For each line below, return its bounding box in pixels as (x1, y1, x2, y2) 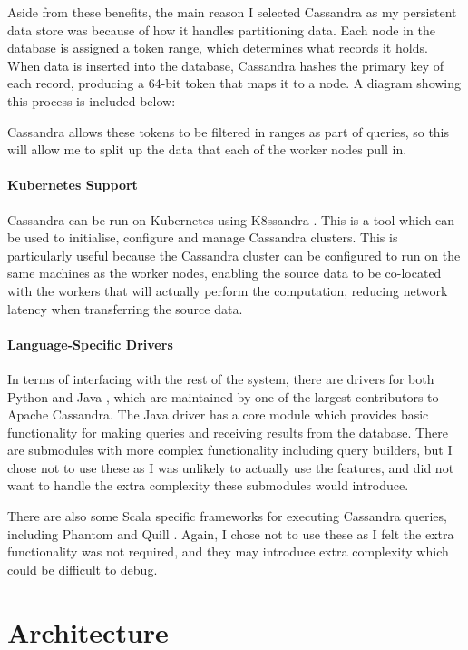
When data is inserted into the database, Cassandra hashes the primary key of (7, 55, 444, 74)
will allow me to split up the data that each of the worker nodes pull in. (7, 140, 407, 159)
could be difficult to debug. (7, 559, 158, 578)
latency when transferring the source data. (7, 299, 243, 318)
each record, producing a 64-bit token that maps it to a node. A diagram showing (7, 74, 462, 93)
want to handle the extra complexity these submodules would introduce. (7, 476, 409, 495)
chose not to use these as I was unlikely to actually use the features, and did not (7, 458, 454, 477)
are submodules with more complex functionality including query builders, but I (7, 440, 453, 459)
